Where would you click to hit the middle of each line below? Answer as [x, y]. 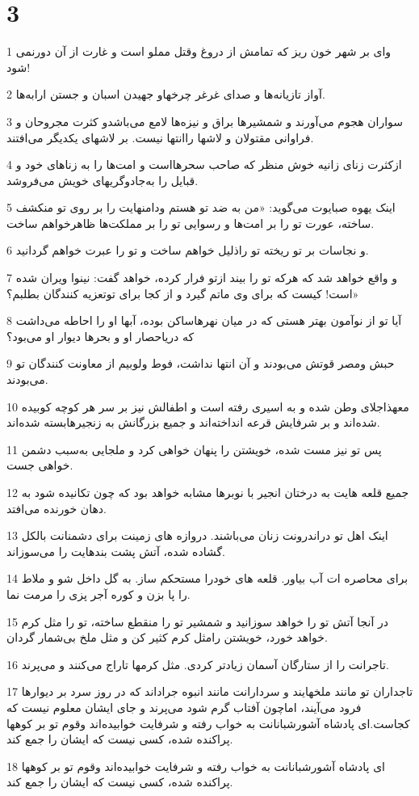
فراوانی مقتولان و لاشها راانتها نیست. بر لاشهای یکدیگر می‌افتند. [160, 137]
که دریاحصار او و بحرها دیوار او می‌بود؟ [101, 336]
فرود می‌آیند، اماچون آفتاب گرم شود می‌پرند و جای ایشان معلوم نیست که [184, 707]
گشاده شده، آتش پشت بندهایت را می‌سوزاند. [116, 551]
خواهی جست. [40, 465]
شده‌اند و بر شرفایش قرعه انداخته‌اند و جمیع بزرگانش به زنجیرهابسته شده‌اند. [193, 422]
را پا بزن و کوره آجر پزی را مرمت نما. [98, 594]
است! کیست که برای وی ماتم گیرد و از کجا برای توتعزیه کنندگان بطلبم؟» [183, 293]
